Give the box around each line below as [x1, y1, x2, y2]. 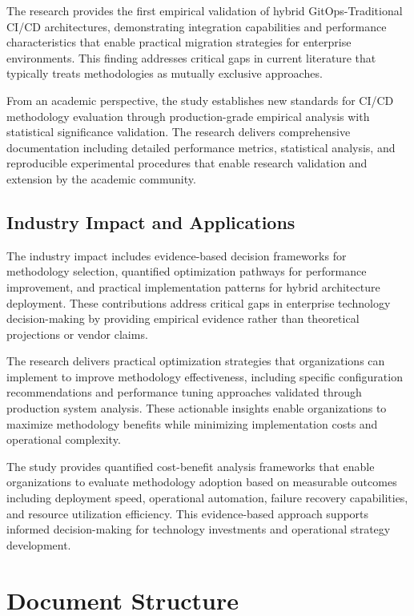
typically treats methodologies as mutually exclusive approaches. [6, 65, 323, 82]
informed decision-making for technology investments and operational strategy [6, 521, 391, 537]
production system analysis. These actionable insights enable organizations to [6, 400, 387, 417]
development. [6, 536, 71, 553]
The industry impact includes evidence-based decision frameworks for [6, 247, 347, 264]
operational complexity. [6, 431, 121, 448]
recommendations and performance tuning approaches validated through [6, 384, 362, 401]
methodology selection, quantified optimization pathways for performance [6, 263, 367, 280]
